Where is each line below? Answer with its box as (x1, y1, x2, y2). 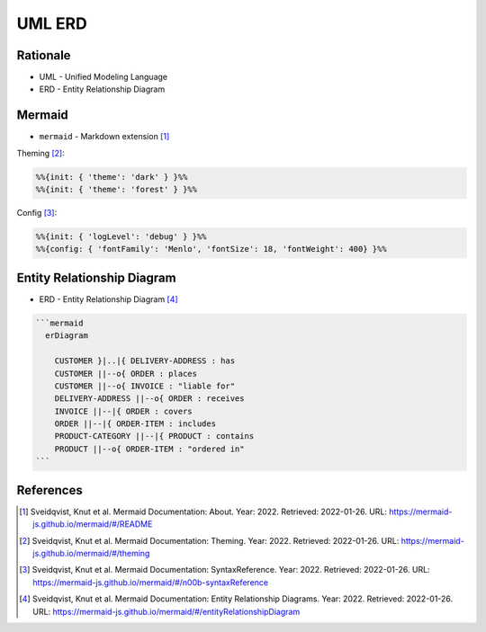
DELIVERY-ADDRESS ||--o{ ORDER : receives (54, 394, 245, 404)
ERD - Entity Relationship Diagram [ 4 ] (39, 293, 179, 305)
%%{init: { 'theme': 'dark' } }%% (35, 172, 188, 182)
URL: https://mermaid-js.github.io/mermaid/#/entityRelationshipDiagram (32, 606, 301, 617)
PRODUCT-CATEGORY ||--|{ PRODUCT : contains (54, 432, 255, 441)
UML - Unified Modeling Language (39, 72, 168, 83)
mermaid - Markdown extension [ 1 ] (39, 131, 170, 142)
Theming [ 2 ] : (16, 147, 65, 158)
